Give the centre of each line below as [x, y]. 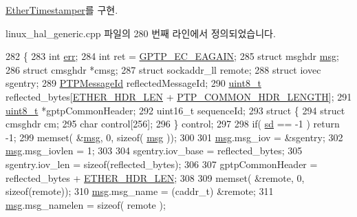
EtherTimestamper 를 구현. [62, 10]
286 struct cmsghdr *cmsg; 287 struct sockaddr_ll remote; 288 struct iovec [163, 69]
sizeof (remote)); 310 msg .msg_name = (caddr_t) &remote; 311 [140, 191]
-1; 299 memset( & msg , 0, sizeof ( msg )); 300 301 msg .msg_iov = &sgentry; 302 [174, 137]
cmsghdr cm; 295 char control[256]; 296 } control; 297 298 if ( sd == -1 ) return [173, 124]
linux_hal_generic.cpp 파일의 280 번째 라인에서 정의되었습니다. [141, 33]
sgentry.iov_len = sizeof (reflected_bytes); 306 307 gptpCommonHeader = [162, 164]
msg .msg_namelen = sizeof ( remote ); [86, 204]
